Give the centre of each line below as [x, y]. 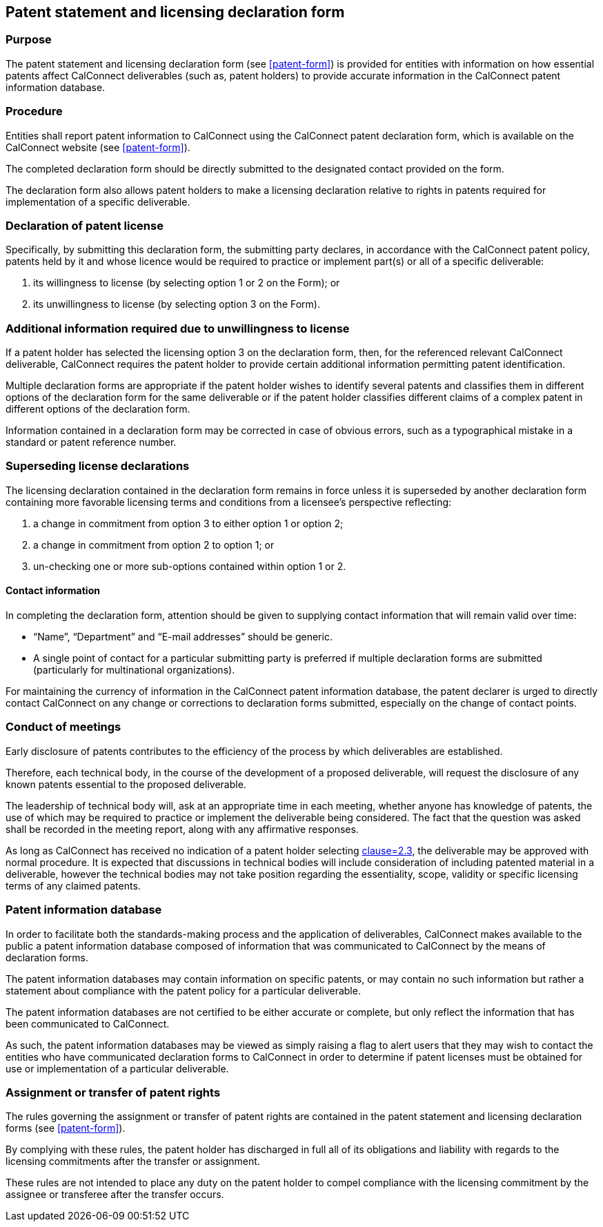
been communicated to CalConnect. [88, 1023]
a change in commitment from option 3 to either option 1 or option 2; [188, 523]
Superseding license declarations [98, 466]
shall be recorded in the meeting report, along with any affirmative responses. [182, 829]
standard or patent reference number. [91, 442]
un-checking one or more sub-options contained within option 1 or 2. [190, 566]
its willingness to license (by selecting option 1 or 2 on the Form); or [187, 283]
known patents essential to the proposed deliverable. [126, 784]
